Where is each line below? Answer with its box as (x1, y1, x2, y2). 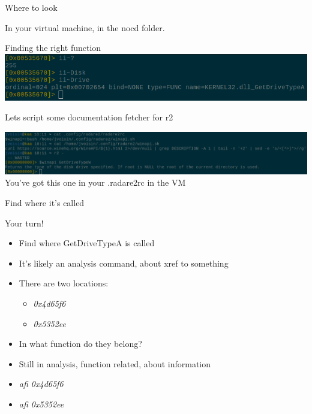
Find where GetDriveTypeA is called (19, 237, 155, 249)
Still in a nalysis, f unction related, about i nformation (19, 357, 211, 370)
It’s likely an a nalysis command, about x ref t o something (19, 256, 229, 269)
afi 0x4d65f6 (19, 377, 64, 390)
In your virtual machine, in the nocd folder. (5, 21, 165, 34)
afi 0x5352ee (19, 397, 64, 410)
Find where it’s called (5, 197, 85, 209)
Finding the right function (5, 41, 101, 54)
